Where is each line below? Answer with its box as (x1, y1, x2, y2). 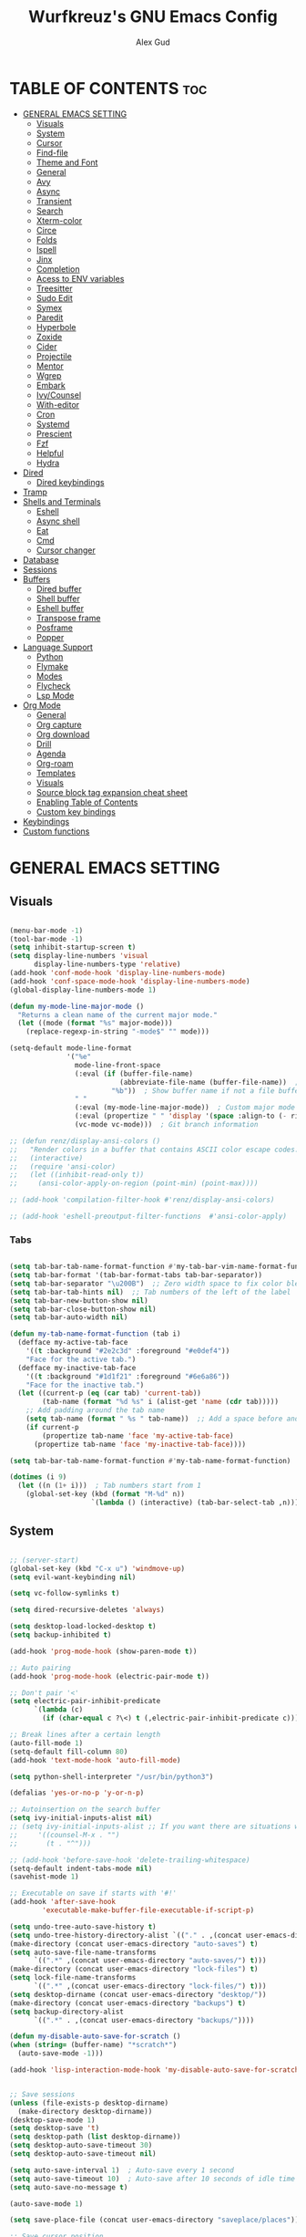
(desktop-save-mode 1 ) (9, 2115, 96, 2125)
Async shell (36, 515, 80, 526)
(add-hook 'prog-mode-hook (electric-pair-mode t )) (9, 1671, 209, 1680)
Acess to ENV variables (36, 273, 125, 284)
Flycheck (36, 680, 71, 691)
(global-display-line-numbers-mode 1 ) (9, 985, 157, 994)
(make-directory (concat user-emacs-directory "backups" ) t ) (9, 1998, 247, 2008)
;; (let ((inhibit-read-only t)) (9, 1171, 145, 1180)
